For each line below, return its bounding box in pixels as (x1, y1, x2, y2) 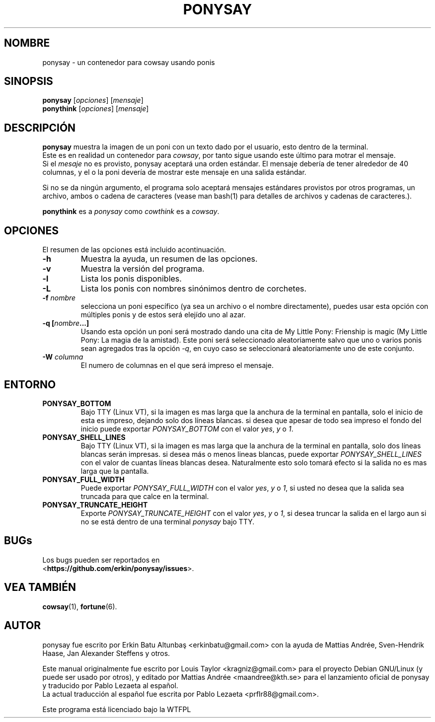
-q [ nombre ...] (42, 319, 89, 328)
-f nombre (42, 293, 76, 302)
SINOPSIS (4, 75, 53, 88)
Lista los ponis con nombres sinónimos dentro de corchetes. (80, 284, 307, 294)
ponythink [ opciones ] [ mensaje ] (42, 104, 149, 113)
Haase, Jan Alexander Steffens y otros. (42, 649, 170, 657)
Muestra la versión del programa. (80, 264, 205, 274)
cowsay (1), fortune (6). (42, 602, 117, 611)
